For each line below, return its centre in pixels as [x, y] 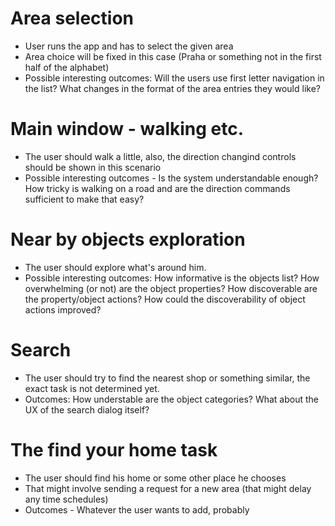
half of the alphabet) [67, 67]
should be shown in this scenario [93, 167]
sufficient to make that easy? [84, 199]
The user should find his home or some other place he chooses [155, 478]
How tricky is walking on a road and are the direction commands [157, 188]
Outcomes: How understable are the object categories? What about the [171, 399]
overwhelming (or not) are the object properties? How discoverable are [171, 288]
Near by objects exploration [128, 239]
